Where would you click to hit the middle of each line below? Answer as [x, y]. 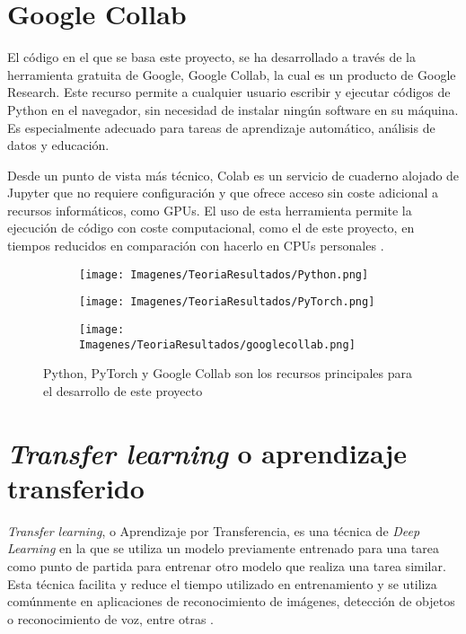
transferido [76, 487]
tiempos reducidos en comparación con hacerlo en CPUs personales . [196, 246]
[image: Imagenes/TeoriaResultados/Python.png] [224, 274]
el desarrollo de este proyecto [123, 390]
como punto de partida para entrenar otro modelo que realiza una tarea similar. [227, 565]
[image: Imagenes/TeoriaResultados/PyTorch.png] [227, 302]
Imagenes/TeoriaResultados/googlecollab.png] [217, 344]
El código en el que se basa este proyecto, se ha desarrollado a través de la [211, 57]
